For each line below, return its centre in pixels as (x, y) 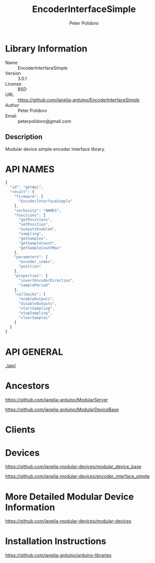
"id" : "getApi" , (26, 187)
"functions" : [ (30, 215)
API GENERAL (34, 352)
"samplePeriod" (34, 285)
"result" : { (22, 192)
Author (12, 105)
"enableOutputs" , (36, 299)
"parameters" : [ (31, 257)
